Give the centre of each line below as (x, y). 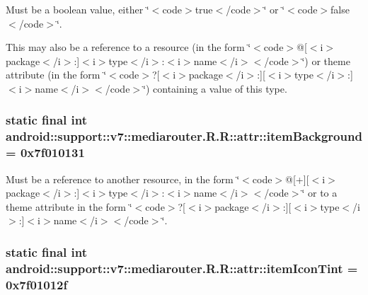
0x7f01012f (37, 284)
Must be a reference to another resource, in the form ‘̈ (123, 179)
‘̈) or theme (326, 60)
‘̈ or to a (320, 193)
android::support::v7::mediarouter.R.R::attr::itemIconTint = (182, 268)
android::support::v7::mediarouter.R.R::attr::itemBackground (184, 136)
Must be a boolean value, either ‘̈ (77, 9)
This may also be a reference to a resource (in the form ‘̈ (128, 47)
